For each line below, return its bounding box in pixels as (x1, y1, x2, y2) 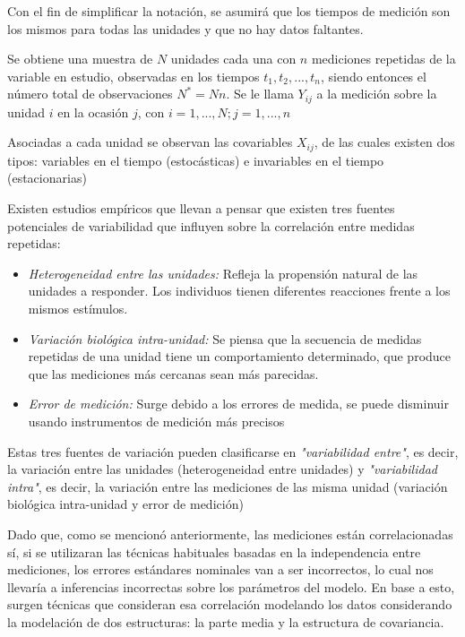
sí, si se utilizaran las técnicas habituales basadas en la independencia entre (7, 542, 421, 561)
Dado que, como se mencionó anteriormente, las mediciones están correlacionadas (7, 524, 453, 543)
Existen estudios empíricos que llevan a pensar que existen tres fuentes (7, 199, 395, 218)
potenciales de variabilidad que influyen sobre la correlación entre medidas (7, 216, 415, 235)
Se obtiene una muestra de (7, 49, 153, 68)
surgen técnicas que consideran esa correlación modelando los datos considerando (7, 595, 452, 614)
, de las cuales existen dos (314, 133, 455, 151)
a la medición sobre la (316, 84, 437, 103)
